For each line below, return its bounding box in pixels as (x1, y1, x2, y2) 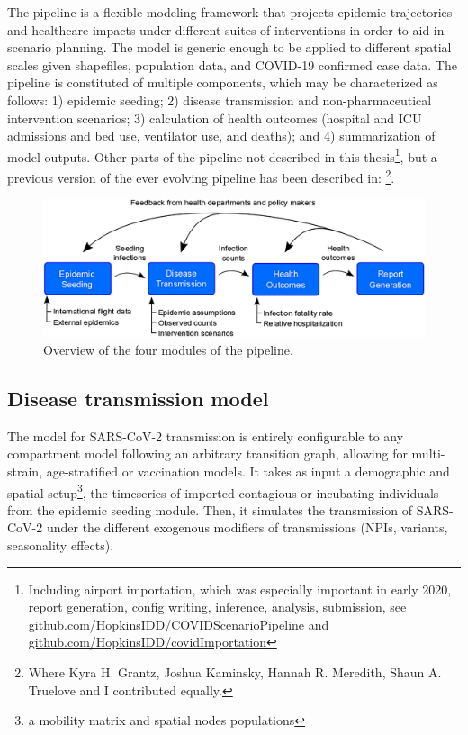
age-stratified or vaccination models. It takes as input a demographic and (46, 462, 450, 481)
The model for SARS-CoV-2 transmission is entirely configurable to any (7, 426, 404, 445)
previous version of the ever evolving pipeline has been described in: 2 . (7, 166, 395, 186)
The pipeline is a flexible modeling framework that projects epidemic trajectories (7, 3, 453, 21)
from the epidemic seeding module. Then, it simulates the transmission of (7, 500, 413, 519)
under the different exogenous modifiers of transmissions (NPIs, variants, (46, 518, 448, 537)
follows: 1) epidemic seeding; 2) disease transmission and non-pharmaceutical (7, 90, 432, 109)
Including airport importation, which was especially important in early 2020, (28, 579, 452, 598)
